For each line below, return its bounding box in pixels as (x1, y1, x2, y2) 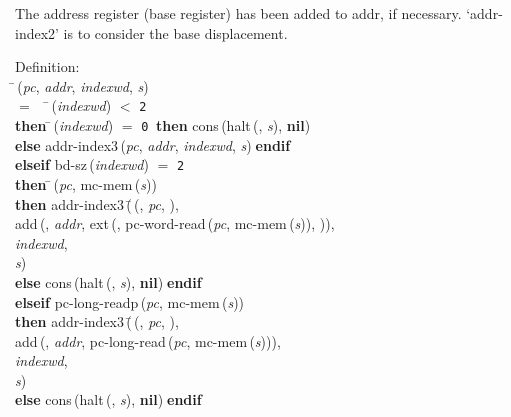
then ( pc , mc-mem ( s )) (15, 173, 157, 194)
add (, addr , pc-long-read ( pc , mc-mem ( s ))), (15, 330, 281, 351)
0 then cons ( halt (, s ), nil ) (141, 115, 311, 136)
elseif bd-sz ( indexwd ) (15, 154, 149, 175)
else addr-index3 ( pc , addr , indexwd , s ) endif (15, 134, 291, 155)
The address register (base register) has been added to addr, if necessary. (15, 3, 462, 23)
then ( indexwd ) (15, 115, 114, 136)
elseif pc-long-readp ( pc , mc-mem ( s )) (15, 291, 245, 312)
